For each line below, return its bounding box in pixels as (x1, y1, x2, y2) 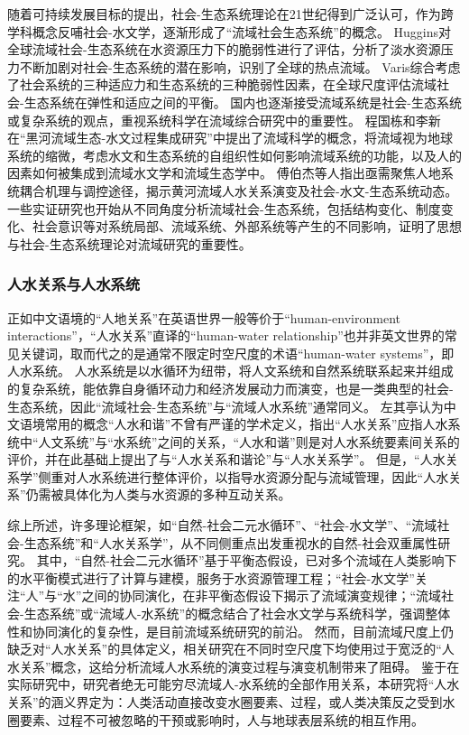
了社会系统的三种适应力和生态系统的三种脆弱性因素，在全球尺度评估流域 (7, 75, 437, 94)
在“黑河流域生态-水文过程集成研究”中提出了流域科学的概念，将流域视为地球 (7, 128, 453, 147)
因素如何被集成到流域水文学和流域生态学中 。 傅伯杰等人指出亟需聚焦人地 (7, 163, 441, 182)
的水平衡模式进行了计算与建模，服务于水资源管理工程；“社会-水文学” (7, 568, 415, 587)
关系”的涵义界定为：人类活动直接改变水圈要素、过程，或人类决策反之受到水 (7, 693, 455, 711)
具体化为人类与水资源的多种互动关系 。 (63, 485, 291, 504)
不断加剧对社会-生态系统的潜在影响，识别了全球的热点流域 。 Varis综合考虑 (19, 57, 461, 76)
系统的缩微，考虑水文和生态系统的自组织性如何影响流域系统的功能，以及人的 (7, 145, 462, 164)
